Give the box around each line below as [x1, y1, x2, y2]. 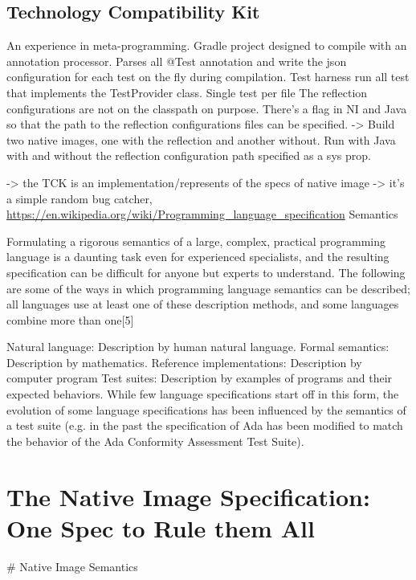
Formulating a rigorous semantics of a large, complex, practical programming [6, 232, 386, 249]
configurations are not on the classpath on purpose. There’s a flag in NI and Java [6, 100, 407, 116]
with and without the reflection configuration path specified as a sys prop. [6, 147, 371, 164]
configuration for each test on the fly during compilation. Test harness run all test [6, 68, 410, 85]
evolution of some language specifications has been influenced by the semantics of [6, 401, 406, 418]
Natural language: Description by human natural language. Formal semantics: [6, 338, 389, 355]
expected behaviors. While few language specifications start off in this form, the [6, 386, 399, 402]
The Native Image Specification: [6, 480, 370, 513]
